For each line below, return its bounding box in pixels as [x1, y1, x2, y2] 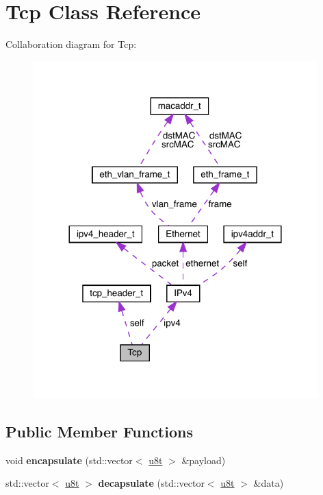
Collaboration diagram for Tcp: [5, 37, 137, 51]
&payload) [181, 452, 226, 467]
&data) [253, 476, 284, 490]
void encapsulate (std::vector [5, 452, 133, 467]
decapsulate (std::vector [98, 476, 205, 490]
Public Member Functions [5, 420, 193, 442]
